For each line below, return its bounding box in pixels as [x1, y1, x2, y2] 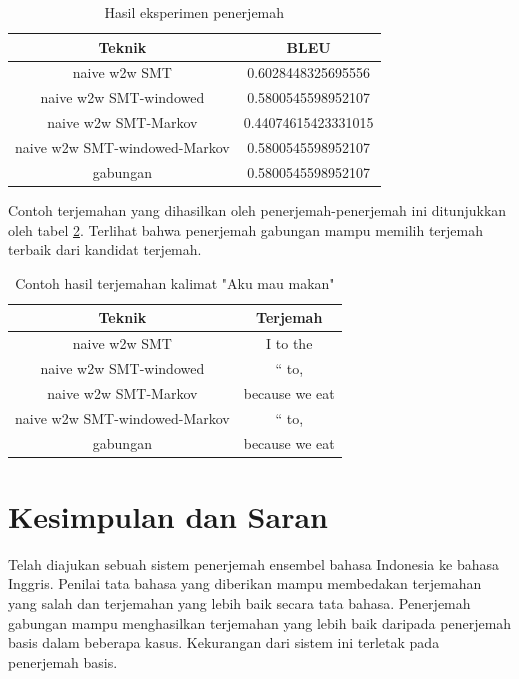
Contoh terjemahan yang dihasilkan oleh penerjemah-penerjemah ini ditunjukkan [8, 199, 507, 220]
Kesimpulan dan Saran [8, 495, 328, 536]
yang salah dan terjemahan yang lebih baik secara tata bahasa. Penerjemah [8, 592, 471, 613]
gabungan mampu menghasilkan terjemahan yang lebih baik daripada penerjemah [8, 612, 512, 633]
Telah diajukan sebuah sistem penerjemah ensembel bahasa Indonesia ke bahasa [8, 553, 499, 574]
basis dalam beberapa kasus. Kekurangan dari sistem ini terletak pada [8, 632, 440, 653]
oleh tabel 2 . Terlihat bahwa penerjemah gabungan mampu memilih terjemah [8, 219, 483, 240]
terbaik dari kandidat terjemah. [8, 239, 202, 260]
